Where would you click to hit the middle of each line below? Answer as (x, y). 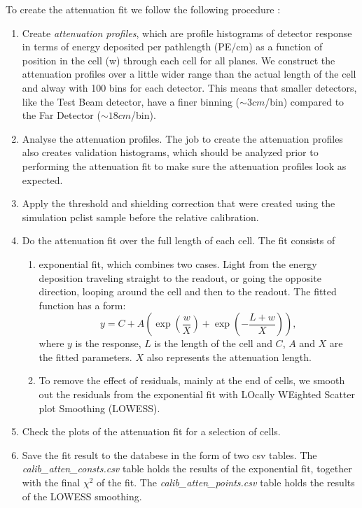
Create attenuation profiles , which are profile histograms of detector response (187, 33)
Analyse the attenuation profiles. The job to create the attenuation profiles (182, 138)
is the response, (108, 343)
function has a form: (82, 305)
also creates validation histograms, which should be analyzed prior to (170, 152)
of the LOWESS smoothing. (82, 496)
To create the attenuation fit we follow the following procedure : (143, 9)
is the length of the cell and (213, 343)
